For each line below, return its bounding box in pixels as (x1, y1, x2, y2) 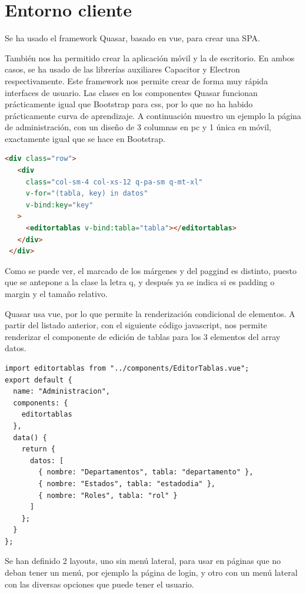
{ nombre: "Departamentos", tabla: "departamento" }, (38, 468, 254, 477)
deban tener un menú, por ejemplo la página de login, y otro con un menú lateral (5, 566, 298, 579)
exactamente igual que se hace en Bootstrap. (5, 132, 165, 144)
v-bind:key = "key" (25, 200, 94, 209)
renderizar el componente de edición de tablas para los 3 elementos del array (5, 330, 281, 342)
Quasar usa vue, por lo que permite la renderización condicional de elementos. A (5, 307, 295, 319)
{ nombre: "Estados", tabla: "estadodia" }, (38, 479, 215, 488)
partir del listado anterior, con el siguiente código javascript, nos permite (5, 319, 267, 331)
